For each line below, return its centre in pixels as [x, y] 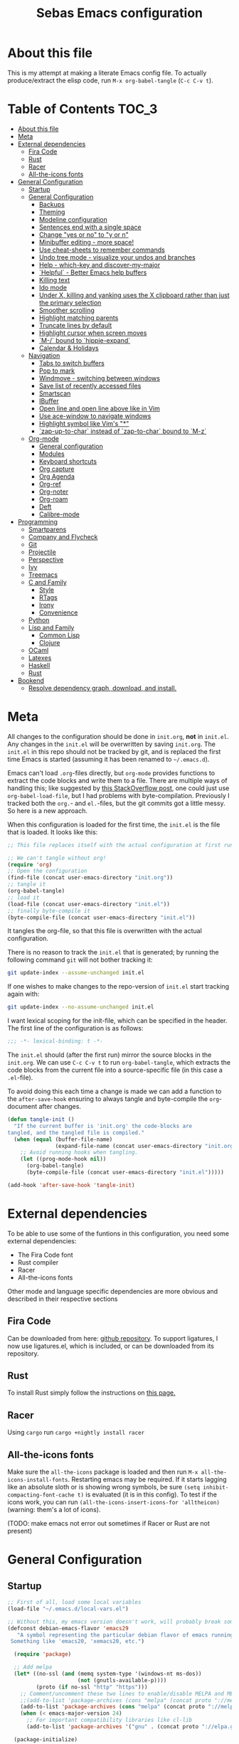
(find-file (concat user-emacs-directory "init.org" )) [90, 878]
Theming [52, 212]
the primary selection [70, 302]
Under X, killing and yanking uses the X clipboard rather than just [134, 295]
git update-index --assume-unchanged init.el [76, 973]
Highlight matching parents [79, 317]
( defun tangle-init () [41, 1120]
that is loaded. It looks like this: [53, 832]
